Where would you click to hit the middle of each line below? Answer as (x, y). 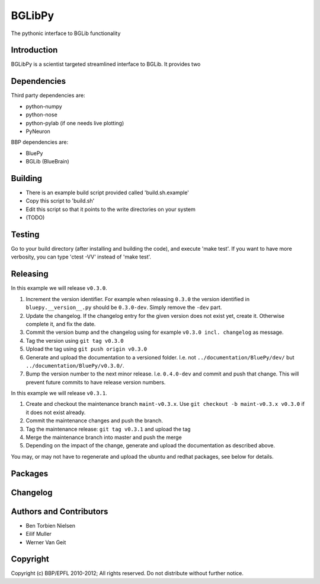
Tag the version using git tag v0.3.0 (75, 340)
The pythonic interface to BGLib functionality (66, 33)
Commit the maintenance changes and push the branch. (94, 421)
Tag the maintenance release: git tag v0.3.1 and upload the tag (108, 429)
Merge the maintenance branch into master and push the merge (104, 437)
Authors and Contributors (60, 511)
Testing (25, 234)
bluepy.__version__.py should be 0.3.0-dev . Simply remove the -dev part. (124, 307)
